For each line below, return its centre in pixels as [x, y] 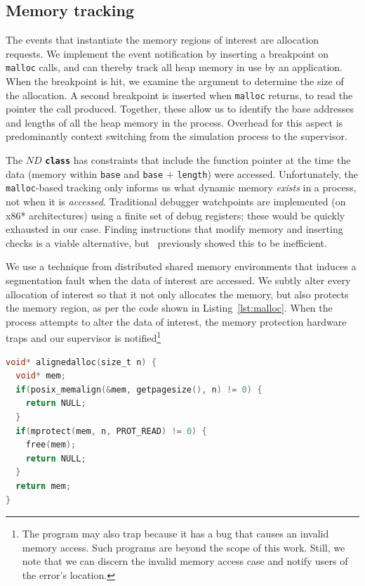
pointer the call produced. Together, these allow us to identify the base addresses [180, 109]
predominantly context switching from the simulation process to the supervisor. [177, 136]
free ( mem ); [51, 445]
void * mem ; [41, 376]
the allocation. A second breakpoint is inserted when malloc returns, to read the [179, 95]
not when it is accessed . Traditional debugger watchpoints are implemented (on [176, 202]
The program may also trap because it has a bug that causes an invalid [175, 534]
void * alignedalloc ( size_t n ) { [81, 362]
